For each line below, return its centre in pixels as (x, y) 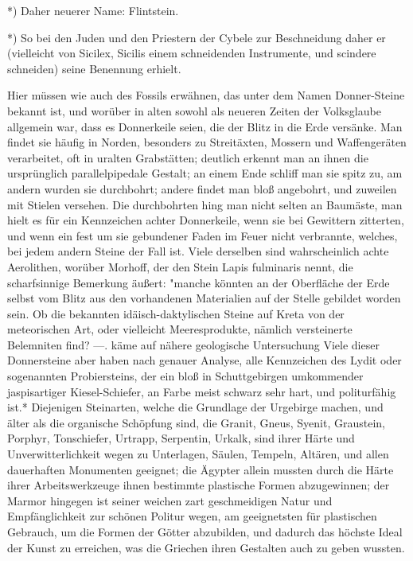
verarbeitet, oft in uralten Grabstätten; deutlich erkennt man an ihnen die (188, 157)
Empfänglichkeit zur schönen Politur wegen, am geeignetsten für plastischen (192, 516)
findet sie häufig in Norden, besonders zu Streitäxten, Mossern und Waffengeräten (207, 142)
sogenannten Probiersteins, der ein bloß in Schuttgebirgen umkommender (185, 376)
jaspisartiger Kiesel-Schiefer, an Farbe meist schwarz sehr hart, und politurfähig (202, 391)
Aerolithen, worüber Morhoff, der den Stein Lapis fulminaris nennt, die (180, 266)
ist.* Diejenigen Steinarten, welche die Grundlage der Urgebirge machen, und (195, 407)
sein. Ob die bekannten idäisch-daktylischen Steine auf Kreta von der (176, 313)
